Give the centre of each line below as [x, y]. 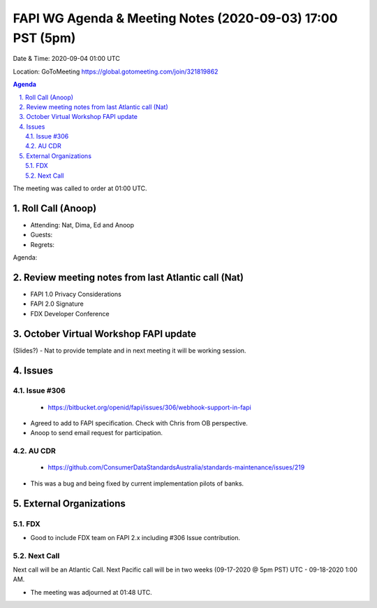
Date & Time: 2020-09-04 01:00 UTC [66, 59]
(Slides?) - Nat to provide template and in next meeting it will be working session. [130, 351]
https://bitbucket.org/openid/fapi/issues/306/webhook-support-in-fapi [149, 407]
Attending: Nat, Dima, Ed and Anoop [82, 225]
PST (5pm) [44, 38]
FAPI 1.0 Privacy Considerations [76, 295]
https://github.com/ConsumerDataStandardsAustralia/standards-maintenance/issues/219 [176, 467]
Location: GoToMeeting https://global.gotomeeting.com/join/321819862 [116, 71]
